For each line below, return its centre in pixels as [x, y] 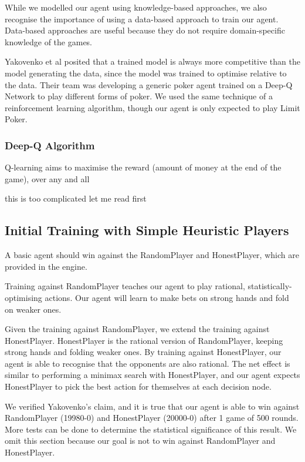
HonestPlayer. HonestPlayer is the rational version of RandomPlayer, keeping [144, 340]
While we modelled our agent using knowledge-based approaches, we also [136, 7]
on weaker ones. [33, 309]
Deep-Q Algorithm [50, 145]
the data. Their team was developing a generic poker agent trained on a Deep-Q [149, 84]
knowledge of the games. [49, 41]
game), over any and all [47, 178]
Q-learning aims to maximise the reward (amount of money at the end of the [143, 167]
